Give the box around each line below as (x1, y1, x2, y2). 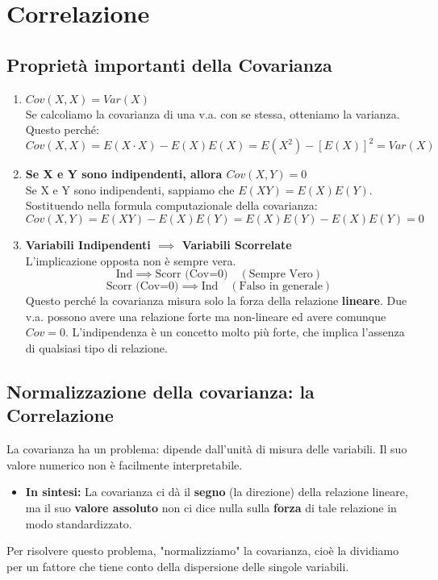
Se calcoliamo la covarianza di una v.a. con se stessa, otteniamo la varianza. (25, 105, 400, 122)
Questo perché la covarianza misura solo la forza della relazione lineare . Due (25, 292, 407, 309)
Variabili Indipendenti (25, 236, 151, 253)
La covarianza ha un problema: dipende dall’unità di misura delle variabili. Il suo (6, 440, 407, 457)
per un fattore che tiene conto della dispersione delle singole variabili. (6, 557, 349, 574)
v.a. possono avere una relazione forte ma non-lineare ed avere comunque (25, 307, 386, 324)
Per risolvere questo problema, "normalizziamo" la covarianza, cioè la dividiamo (6, 542, 399, 559)
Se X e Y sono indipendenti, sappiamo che (25, 181, 235, 198)
